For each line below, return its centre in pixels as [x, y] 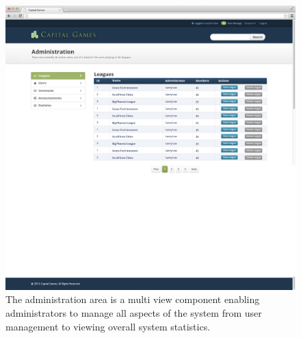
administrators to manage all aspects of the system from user [134, 313]
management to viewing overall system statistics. [108, 326]
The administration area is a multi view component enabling [133, 299]
